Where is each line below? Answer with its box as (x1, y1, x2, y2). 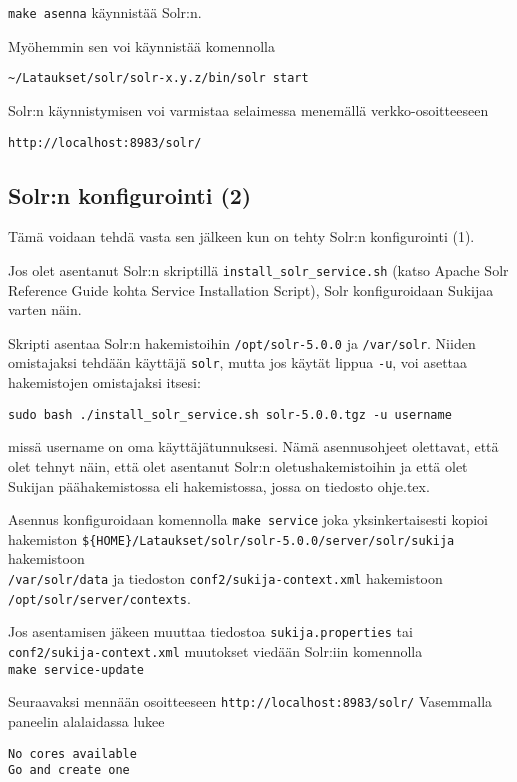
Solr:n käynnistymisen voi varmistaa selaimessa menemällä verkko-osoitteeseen (8, 99, 489, 120)
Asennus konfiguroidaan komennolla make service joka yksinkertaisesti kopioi (8, 509, 488, 530)
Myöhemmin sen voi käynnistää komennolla (8, 35, 275, 56)
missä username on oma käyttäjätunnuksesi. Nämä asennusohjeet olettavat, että (8, 436, 499, 457)
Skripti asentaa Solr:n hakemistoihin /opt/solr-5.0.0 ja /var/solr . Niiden (8, 332, 476, 353)
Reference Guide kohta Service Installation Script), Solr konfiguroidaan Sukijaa (8, 279, 494, 300)
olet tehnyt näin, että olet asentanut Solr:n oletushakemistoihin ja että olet (8, 455, 468, 476)
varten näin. (8, 299, 82, 320)
